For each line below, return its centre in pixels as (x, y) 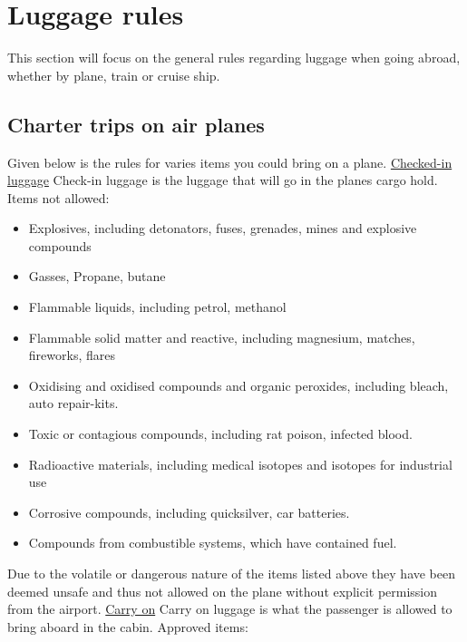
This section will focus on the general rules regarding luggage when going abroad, (234, 58)
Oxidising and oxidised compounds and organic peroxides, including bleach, (238, 385)
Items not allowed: (58, 197)
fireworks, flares (72, 355)
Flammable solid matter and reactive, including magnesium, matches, (222, 337)
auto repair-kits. (73, 403)
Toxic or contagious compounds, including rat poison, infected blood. (220, 434)
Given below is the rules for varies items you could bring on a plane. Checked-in (230, 162)
